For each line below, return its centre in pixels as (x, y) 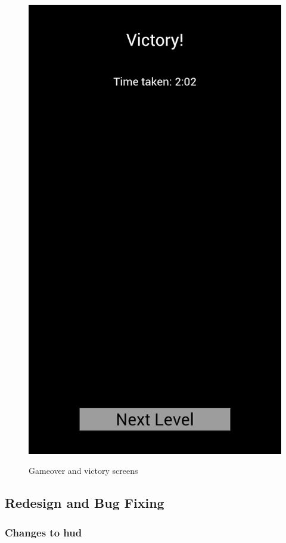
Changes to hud (43, 532)
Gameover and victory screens (83, 471)
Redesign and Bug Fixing (85, 503)
